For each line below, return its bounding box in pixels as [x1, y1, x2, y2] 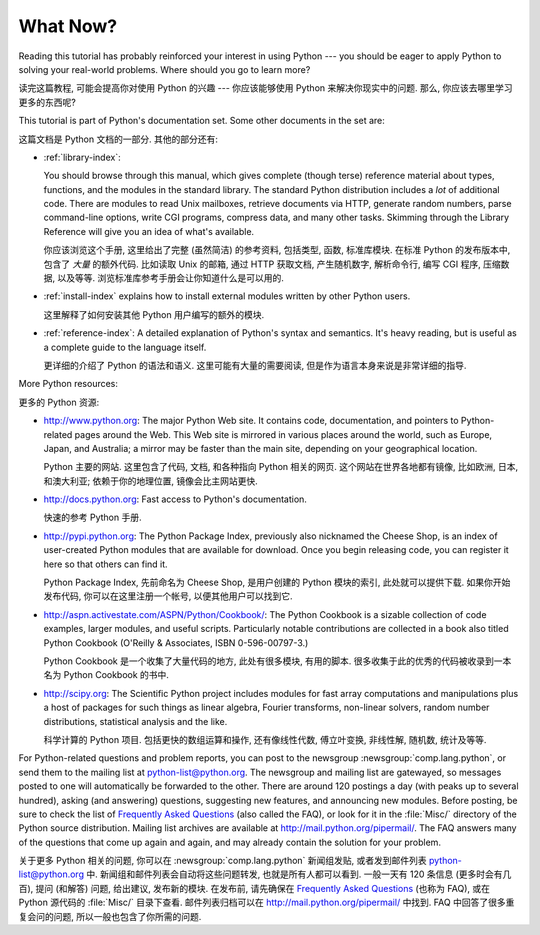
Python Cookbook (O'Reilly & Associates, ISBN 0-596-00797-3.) [43, 636, 309, 649]
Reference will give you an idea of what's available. [43, 225, 255, 237]
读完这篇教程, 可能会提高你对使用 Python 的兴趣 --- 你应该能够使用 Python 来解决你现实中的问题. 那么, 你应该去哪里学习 [18, 82, 513, 94]
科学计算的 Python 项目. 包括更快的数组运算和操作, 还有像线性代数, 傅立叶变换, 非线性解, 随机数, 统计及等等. [43, 733, 487, 745]
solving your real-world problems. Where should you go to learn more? [18, 63, 311, 75]
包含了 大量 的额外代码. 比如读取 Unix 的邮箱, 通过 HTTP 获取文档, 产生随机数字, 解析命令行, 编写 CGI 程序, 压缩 [43, 258, 501, 270]
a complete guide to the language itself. [43, 341, 207, 353]
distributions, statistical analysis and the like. [43, 715, 228, 727]
